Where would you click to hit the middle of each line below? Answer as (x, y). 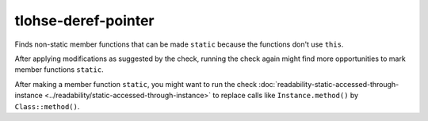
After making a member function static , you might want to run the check (136, 84)
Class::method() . (47, 106)
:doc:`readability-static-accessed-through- (329, 84)
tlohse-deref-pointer (84, 21)
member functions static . (59, 70)
